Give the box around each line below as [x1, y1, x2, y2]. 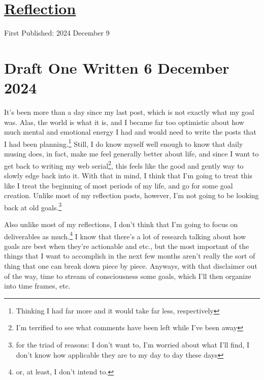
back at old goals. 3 [4, 200, 62, 212]
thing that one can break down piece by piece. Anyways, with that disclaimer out [4, 260, 257, 271]
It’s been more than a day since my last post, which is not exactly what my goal [4, 107, 254, 117]
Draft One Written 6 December [4, 57, 229, 78]
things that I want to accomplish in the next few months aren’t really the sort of [4, 250, 255, 261]
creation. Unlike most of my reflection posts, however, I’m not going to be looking [4, 190, 259, 201]
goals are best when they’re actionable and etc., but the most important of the [4, 240, 249, 251]
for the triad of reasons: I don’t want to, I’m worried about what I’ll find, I [16, 339, 250, 350]
